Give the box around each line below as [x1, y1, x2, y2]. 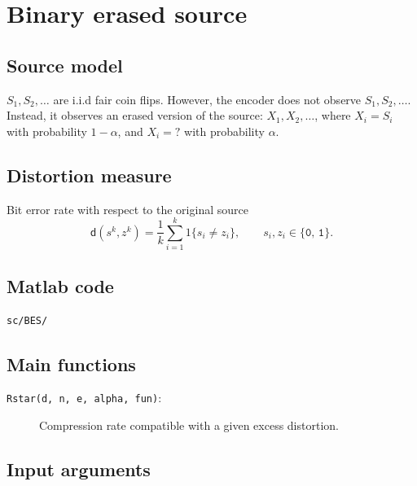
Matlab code [7, 273, 114, 298]
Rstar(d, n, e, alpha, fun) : [7, 389, 162, 406]
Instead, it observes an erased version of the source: [7, 107, 263, 124]
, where [314, 107, 351, 124]
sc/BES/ [7, 315, 48, 327]
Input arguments [7, 456, 151, 481]
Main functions [7, 351, 136, 376]
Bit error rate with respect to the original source [7, 200, 248, 217]
